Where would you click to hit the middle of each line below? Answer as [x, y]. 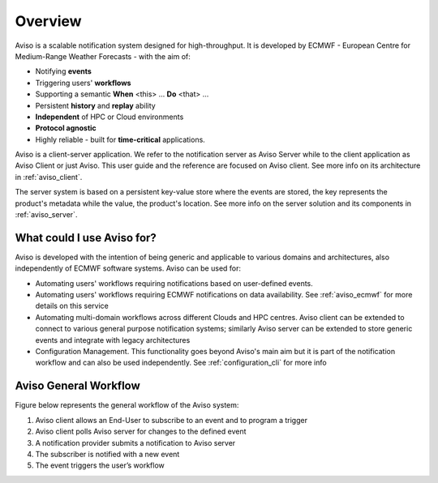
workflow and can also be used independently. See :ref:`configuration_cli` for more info [181, 363]
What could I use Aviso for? [86, 238]
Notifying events [64, 71]
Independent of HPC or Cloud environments [109, 117]
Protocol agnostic [66, 128]
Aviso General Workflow [78, 386]
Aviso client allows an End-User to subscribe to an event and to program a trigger [172, 420]
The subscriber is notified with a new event [107, 454]
